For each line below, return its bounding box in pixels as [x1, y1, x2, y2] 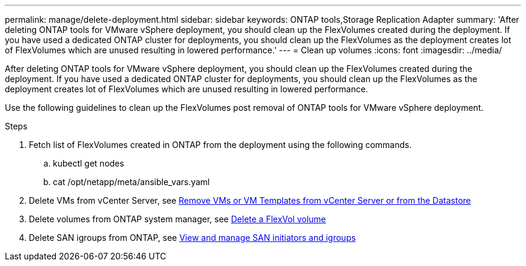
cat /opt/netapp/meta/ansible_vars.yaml [53, 177, 210, 187]
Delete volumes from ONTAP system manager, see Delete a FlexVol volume [29, 214, 326, 224]
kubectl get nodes [53, 158, 124, 168]
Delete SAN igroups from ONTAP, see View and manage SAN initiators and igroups [29, 232, 356, 243]
